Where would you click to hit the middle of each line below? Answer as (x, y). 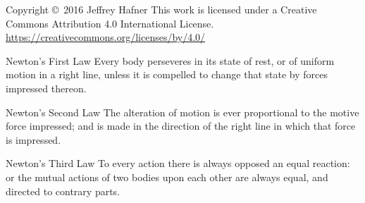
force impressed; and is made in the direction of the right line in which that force (181, 126)
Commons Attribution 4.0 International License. (110, 23)
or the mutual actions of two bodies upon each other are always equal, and (167, 177)
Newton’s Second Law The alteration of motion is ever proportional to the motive (182, 112)
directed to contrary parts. (63, 191)
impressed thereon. (46, 88)
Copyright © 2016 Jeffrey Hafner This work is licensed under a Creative (161, 9)
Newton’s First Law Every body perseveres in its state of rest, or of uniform (170, 60)
